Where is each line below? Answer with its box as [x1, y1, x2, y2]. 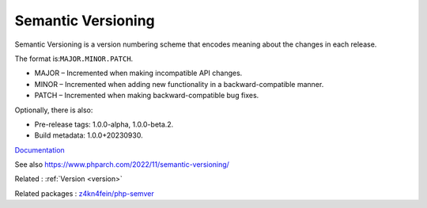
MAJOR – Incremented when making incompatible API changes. [34, 68, 243, 78]
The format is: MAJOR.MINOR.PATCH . [14, 54, 134, 63]
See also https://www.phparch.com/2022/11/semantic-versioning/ [14, 160, 229, 169]
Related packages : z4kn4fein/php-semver [14, 188, 154, 198]
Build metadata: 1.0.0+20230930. [34, 130, 143, 140]
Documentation [14, 145, 65, 154]
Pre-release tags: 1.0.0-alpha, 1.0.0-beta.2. [34, 119, 174, 129]
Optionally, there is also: [14, 105, 93, 115]
